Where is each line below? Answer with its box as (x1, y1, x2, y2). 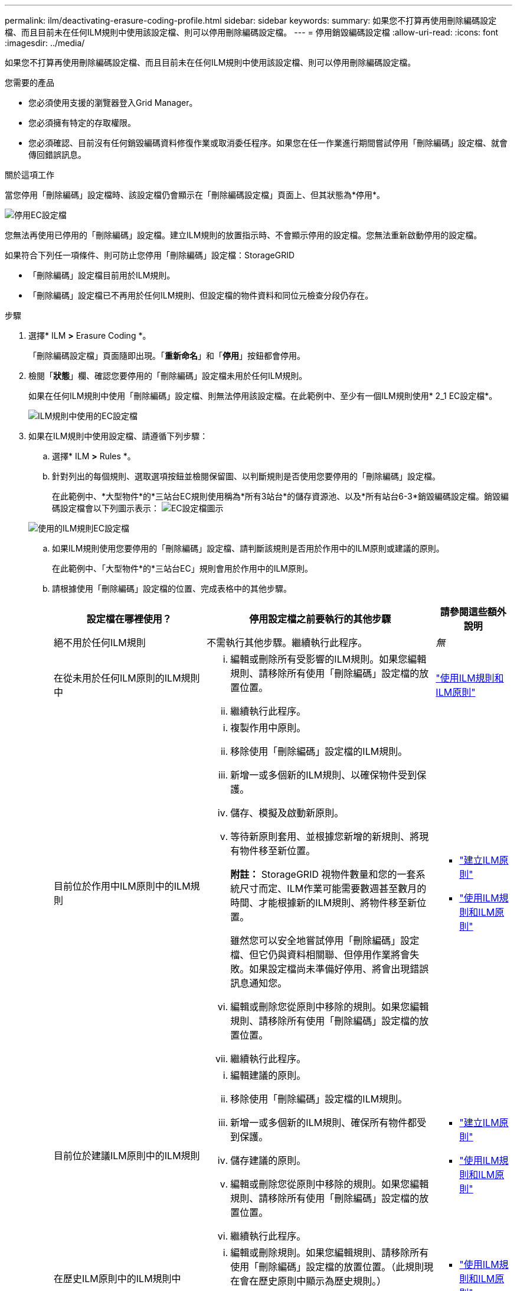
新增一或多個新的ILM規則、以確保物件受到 (230, 769, 417, 781)
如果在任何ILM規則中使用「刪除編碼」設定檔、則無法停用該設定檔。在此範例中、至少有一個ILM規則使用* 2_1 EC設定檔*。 (28, 391, 498, 401)
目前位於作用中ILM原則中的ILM (54, 880, 191, 892)
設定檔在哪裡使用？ (86, 613, 172, 625)
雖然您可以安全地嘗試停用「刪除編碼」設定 (230, 935, 420, 946)
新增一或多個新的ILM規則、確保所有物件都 (230, 1117, 417, 1128)
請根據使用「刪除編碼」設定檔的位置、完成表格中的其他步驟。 (52, 583, 292, 593)
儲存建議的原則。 (230, 1154, 306, 1166)
